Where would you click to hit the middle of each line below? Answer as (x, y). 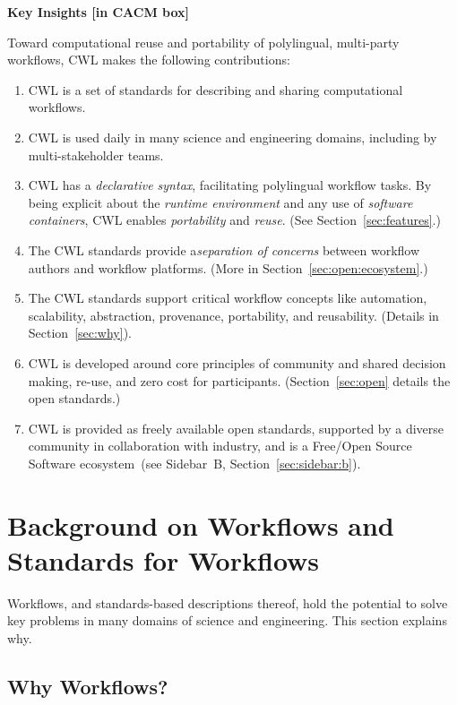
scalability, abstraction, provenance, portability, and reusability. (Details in (233, 315)
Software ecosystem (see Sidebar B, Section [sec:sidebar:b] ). (194, 463)
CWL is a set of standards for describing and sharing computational (216, 89)
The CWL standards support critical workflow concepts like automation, (228, 298)
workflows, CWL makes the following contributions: (149, 60)
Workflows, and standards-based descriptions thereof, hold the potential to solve (228, 602)
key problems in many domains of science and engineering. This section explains (227, 620)
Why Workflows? (88, 686)
